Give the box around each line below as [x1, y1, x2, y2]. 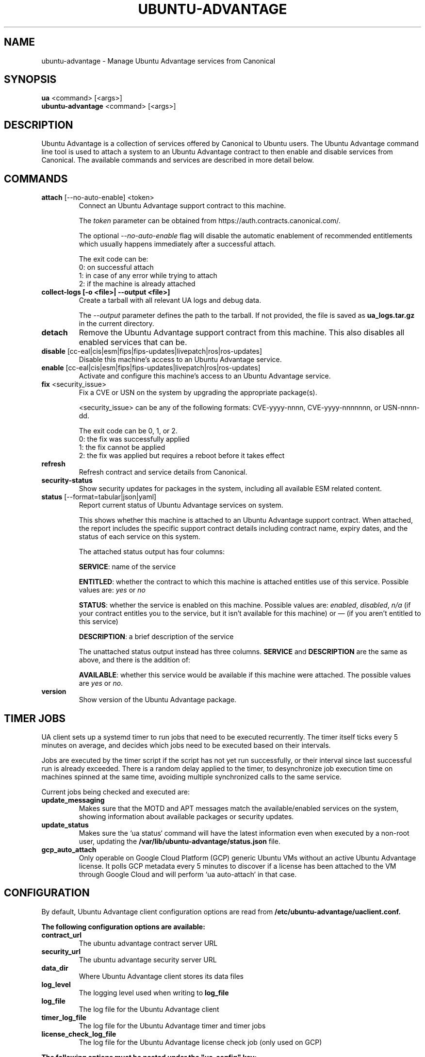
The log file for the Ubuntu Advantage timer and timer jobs [79, 1021, 266, 1030]
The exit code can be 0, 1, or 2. [79, 427, 178, 435]
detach [41, 328, 68, 338]
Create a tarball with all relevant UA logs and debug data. [79, 296, 262, 305]
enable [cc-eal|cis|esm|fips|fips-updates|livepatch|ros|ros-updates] [41, 363, 261, 372]
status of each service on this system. [79, 532, 200, 541]
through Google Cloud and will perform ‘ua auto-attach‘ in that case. [79, 870, 297, 878]
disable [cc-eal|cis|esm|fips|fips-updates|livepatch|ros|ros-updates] [41, 347, 262, 356]
